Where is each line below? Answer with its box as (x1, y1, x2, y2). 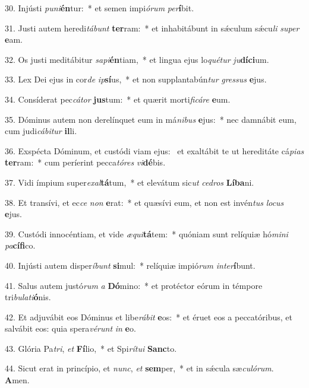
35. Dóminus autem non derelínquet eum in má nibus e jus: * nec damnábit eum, (5, 113, 297, 125)
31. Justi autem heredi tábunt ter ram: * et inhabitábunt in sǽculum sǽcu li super (5, 21, 299, 34)
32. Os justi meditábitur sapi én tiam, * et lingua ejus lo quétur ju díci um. (5, 53, 269, 65)
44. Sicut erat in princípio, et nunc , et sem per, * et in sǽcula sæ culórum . (5, 362, 274, 374)
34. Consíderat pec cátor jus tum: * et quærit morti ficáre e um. (5, 93, 231, 105)
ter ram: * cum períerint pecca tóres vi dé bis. (5, 156, 166, 168)
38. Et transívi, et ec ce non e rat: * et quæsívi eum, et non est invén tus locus (5, 196, 284, 208)
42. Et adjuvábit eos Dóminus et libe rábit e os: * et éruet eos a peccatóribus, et (5, 310, 292, 323)
